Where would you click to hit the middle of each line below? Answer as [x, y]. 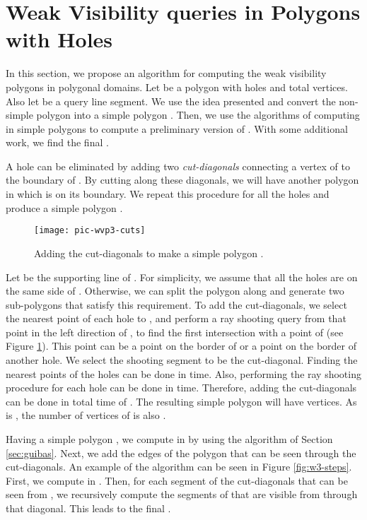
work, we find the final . [57, 142]
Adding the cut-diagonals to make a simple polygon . [149, 253]
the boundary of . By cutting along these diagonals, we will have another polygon [182, 180]
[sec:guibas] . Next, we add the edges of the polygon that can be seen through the [181, 453]
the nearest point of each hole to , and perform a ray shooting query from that [176, 318]
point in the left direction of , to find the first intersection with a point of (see [175, 332]
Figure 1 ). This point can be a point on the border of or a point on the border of [181, 346]
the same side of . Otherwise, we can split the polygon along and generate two [175, 291]
